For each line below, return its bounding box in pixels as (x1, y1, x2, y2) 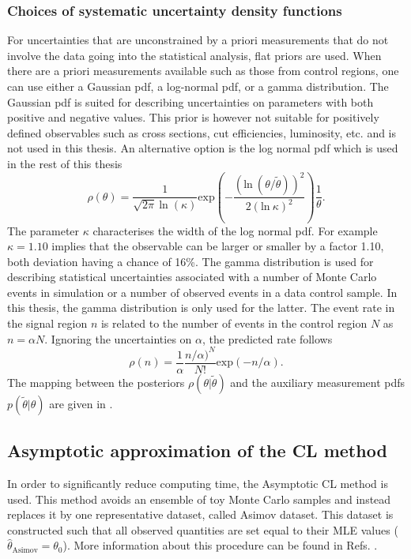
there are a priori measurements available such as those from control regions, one (7, 62, 399, 79)
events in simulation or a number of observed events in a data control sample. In (7, 283, 398, 300)
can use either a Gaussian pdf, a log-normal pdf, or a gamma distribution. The (7, 78, 389, 94)
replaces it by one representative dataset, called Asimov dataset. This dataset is (7, 506, 394, 523)
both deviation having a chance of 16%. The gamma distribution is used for (7, 253, 374, 269)
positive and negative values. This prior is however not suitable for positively (7, 109, 379, 126)
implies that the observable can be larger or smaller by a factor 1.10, (51, 238, 384, 254)
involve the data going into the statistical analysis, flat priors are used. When (7, 47, 382, 63)
